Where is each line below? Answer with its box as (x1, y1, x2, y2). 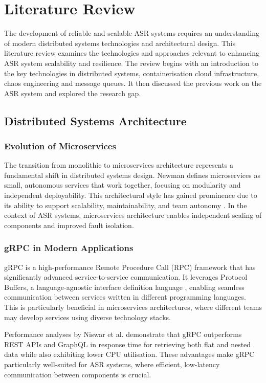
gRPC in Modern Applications (4, 241, 134, 254)
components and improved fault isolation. (4, 219, 134, 230)
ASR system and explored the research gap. (4, 87, 141, 98)
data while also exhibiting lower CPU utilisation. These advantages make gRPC (4, 349, 255, 359)
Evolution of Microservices (4, 139, 116, 152)
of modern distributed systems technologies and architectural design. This (4, 37, 236, 48)
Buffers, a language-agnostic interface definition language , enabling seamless (4, 281, 245, 292)
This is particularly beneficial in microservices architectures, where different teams (4, 302, 262, 312)
